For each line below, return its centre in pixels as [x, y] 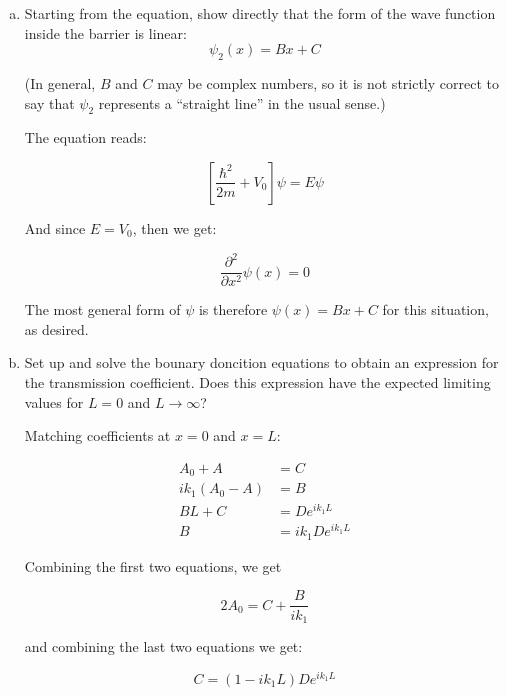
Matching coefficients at [97, 435]
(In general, [60, 82]
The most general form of [102, 309]
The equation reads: [85, 137]
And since [55, 227]
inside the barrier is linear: [105, 32]
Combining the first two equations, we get [153, 565]
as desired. [56, 328]
